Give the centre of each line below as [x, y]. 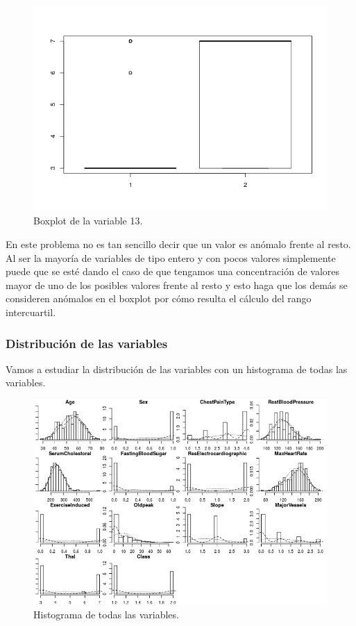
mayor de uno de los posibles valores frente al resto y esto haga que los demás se [177, 285]
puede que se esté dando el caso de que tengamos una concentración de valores [173, 271]
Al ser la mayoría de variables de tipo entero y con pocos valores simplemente [171, 257]
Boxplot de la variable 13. [88, 221]
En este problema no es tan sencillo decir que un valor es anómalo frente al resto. [178, 244]
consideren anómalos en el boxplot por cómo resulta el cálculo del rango [159, 298]
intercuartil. [31, 312]
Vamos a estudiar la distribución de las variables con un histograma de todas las [177, 369]
